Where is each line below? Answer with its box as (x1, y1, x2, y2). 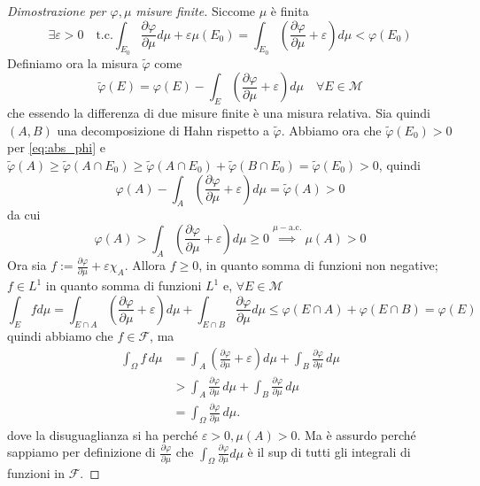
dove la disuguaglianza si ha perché (7, 425, 198, 444)
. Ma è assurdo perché (297, 425, 416, 444)
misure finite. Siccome (135, 2, 256, 19)
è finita (270, 2, 309, 19)
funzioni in (7, 463, 65, 482)
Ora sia (7, 256, 47, 274)
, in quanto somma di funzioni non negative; (198, 256, 438, 274)
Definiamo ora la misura (7, 53, 138, 72)
